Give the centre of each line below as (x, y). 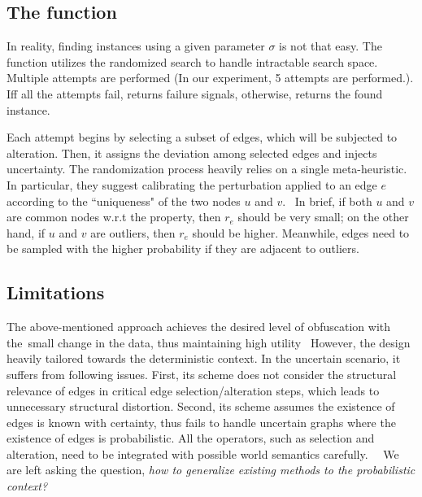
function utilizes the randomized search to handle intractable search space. (192, 61)
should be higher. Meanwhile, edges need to (301, 232)
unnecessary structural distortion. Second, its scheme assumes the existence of (201, 406)
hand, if (26, 232)
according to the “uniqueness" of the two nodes (124, 201)
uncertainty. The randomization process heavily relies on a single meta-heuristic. (207, 169)
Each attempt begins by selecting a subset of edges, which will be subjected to (202, 137)
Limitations (56, 292)
